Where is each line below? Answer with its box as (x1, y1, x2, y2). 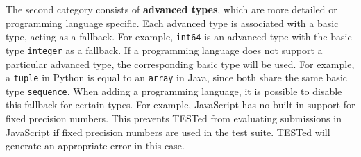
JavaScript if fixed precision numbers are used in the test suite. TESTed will (6, 124, 330, 139)
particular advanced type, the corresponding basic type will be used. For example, (6, 56, 355, 71)
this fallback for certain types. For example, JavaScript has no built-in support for (6, 97, 355, 112)
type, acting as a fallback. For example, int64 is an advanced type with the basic (6, 29, 352, 44)
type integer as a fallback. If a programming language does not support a (6, 42, 323, 57)
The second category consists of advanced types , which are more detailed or (6, 2, 337, 16)
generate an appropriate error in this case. (6, 138, 185, 153)
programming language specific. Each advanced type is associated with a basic (6, 15, 339, 30)
